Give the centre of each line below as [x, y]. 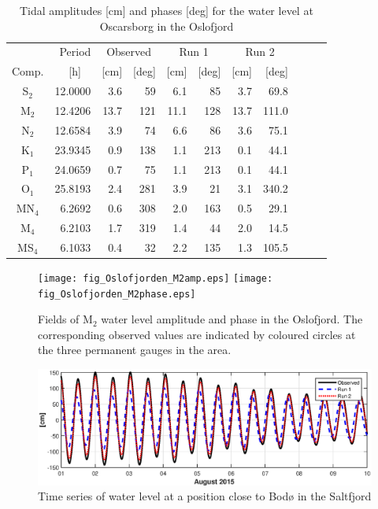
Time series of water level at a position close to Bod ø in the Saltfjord [205, 496]
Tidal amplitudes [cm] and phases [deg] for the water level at [167, 10]
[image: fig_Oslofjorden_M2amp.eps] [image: [156, 278]
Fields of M [65, 319]
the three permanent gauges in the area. [135, 350]
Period [75, 52]
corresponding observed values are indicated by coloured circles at [197, 334]
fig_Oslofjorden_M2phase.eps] [117, 294]
